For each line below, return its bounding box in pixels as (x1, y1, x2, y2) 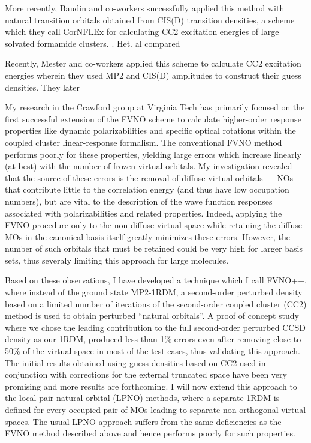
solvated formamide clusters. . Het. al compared (5, 37, 180, 49)
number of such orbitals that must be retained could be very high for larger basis (5, 242, 303, 255)
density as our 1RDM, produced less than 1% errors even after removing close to (5, 333, 301, 345)
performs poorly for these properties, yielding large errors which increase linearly (5, 148, 301, 160)
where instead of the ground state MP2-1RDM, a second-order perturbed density (5, 286, 303, 298)
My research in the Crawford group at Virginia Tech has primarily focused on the (5, 101, 305, 113)
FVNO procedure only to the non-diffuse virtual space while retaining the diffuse (5, 218, 303, 231)
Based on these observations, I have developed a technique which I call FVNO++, (5, 274, 307, 286)
